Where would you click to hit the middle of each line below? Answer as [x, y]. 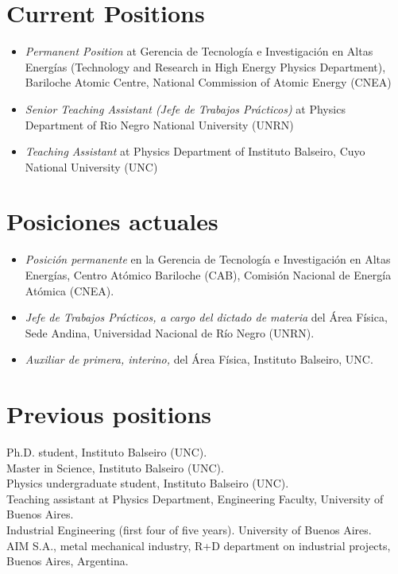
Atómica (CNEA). [70, 290]
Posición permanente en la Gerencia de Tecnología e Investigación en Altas [208, 259]
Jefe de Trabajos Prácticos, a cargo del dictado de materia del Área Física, [206, 317]
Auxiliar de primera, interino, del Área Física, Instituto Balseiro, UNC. [199, 359]
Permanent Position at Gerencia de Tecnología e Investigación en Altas [199, 51]
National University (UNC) [91, 166]
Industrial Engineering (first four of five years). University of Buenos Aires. [189, 530]
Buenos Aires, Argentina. [68, 561]
